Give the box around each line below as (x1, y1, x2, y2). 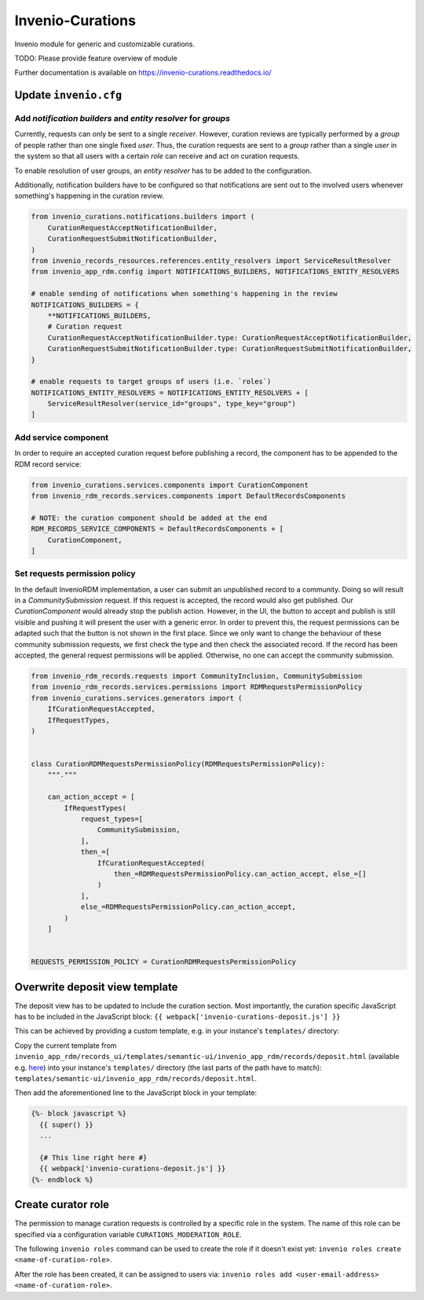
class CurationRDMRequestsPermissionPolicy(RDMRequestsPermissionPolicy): (31, 760, 326, 769)
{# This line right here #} (39, 1153, 148, 1162)
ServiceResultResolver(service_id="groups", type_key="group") (47, 399, 297, 408)
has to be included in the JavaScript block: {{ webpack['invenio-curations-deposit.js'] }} (14, 1012, 341, 1021)
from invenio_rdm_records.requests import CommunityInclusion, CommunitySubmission (31, 672, 363, 680)
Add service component (14, 432, 109, 443)
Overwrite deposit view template (14, 980, 178, 994)
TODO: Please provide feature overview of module (14, 53, 178, 63)
